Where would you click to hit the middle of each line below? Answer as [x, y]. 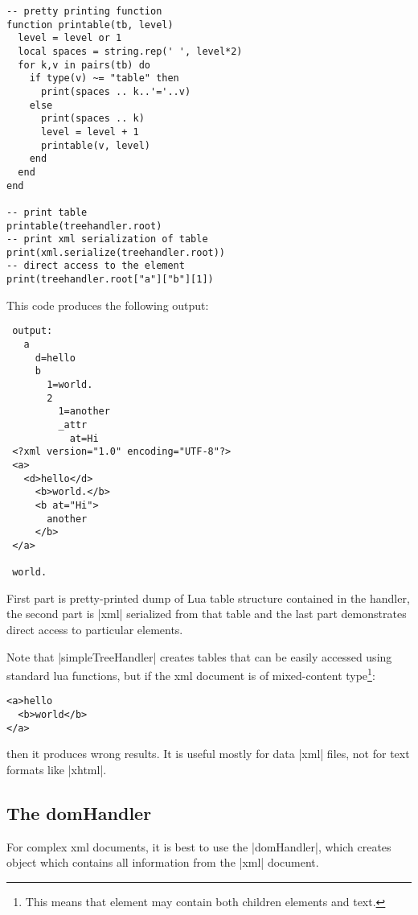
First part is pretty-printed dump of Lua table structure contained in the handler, [208, 598]
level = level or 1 [70, 38]
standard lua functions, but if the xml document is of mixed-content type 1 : [191, 674]
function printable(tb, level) [90, 25]
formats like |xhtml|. [57, 770]
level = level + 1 [90, 132]
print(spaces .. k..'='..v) [116, 91]
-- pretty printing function [84, 11]
